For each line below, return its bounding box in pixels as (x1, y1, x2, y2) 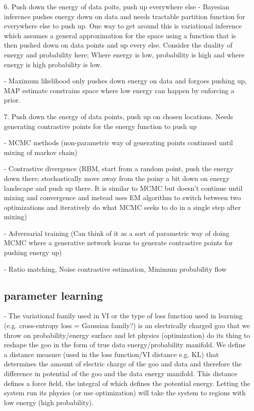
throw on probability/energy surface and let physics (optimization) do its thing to (4, 330, 250, 340)
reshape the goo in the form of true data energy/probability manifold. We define (4, 339, 246, 350)
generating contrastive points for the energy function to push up (4, 121, 197, 131)
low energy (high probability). (4, 397, 94, 407)
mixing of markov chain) (4, 147, 77, 157)
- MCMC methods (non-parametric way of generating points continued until (4, 137, 233, 148)
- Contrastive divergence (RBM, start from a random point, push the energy (4, 163, 233, 174)
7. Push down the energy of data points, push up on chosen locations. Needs (4, 111, 233, 121)
